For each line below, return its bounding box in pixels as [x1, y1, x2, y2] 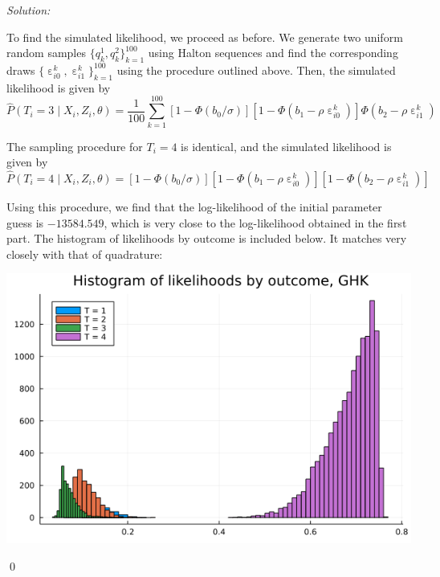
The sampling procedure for [6, 137, 143, 154]
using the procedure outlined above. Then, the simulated [116, 61, 396, 78]
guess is [6, 214, 44, 231]
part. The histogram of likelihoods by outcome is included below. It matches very [6, 230, 407, 247]
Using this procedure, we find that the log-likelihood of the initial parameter [6, 198, 382, 215]
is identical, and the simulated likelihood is [181, 137, 392, 154]
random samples [6, 44, 86, 61]
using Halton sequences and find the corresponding [148, 44, 398, 61]
